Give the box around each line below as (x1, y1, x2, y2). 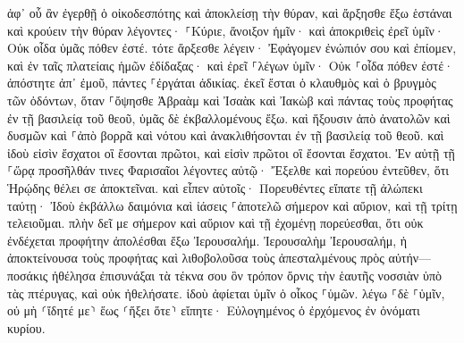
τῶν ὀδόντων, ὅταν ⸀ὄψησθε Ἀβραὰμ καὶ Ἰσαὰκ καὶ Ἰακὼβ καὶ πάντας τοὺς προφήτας (7, 90, 453, 109)
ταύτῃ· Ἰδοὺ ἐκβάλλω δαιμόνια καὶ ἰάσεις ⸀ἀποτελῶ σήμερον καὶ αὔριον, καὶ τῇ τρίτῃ (7, 196, 458, 214)
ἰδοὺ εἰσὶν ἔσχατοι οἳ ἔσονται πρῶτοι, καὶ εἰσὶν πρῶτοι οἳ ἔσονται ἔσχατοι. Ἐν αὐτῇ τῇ (7, 143, 455, 162)
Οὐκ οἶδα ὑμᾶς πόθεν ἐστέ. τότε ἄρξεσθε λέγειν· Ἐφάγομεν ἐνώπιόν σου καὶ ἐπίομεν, (7, 38, 457, 57)
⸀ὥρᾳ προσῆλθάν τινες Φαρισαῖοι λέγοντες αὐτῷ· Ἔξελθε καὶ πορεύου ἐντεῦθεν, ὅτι (7, 161, 450, 180)
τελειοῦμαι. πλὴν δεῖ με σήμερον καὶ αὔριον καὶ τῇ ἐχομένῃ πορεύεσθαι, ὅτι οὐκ (7, 213, 424, 232)
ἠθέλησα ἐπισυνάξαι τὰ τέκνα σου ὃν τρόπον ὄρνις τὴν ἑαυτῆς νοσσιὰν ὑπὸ (51, 265, 443, 284)
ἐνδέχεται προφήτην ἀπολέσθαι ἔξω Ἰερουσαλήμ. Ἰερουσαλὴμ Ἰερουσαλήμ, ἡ (7, 230, 408, 249)
